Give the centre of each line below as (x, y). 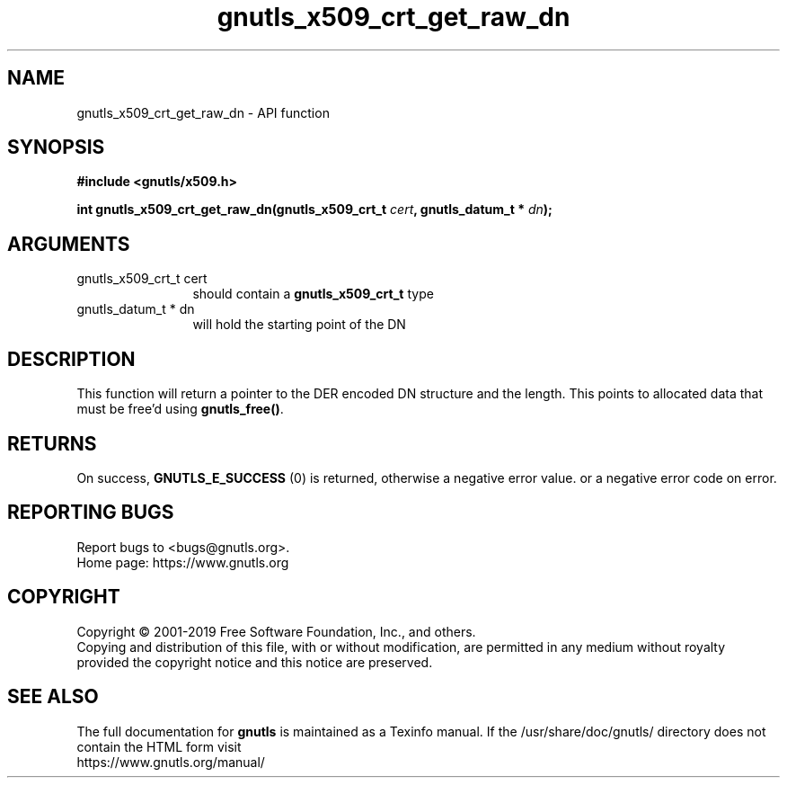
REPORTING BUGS (91, 513)
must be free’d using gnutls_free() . (180, 409)
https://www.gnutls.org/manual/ (171, 762)
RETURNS (52, 443)
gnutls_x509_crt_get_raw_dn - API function (203, 112)
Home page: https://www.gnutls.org (183, 562)
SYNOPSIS (56, 147)
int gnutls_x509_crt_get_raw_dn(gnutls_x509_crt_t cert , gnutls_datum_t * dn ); (314, 210)
